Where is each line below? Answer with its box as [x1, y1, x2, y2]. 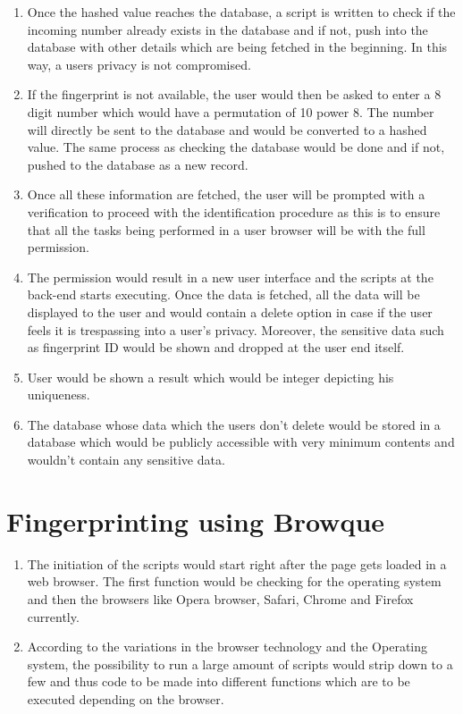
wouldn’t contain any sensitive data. [27, 450, 225, 469]
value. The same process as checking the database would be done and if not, [27, 138, 445, 156]
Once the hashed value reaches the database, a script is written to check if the [27, 3, 456, 21]
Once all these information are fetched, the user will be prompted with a [27, 185, 425, 204]
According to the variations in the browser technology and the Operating [27, 637, 427, 656]
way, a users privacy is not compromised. [27, 55, 251, 73]
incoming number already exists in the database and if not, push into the [27, 20, 428, 38]
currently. [27, 607, 80, 626]
